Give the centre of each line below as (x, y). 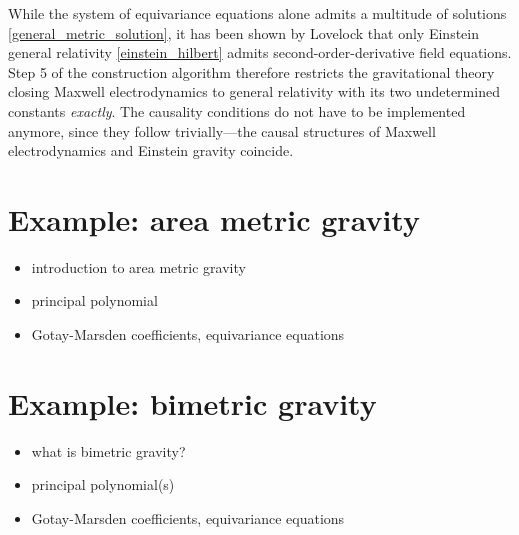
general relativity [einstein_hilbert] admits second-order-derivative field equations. (260, 52)
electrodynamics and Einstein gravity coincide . (151, 150)
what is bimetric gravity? (108, 450)
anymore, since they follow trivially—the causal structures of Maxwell (222, 130)
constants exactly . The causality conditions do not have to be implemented (237, 110)
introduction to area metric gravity (138, 266)
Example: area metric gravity (214, 218)
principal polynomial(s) (103, 484)
